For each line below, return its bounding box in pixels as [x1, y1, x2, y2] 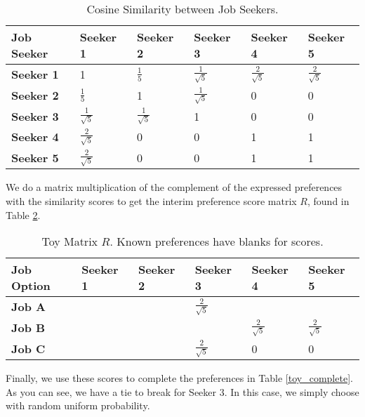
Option [11, 277, 51, 294]
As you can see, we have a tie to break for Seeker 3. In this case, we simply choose [6, 384, 359, 399]
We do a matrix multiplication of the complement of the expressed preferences [6, 180, 343, 194]
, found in [307, 193, 350, 208]
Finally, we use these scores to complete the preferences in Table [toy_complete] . [6, 371, 353, 385]
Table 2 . [6, 207, 41, 222]
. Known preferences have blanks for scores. [109, 233, 324, 250]
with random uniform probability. [6, 398, 150, 413]
